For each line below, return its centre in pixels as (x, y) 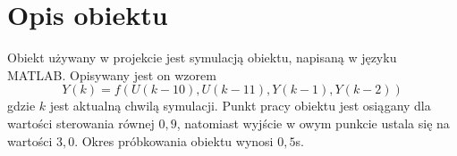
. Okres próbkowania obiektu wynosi (174, 140)
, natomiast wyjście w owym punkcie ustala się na (313, 123)
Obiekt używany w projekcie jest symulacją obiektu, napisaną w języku (202, 57)
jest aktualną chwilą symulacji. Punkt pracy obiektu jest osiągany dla (240, 106)
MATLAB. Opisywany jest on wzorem (112, 74)
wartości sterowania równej (81, 123)
